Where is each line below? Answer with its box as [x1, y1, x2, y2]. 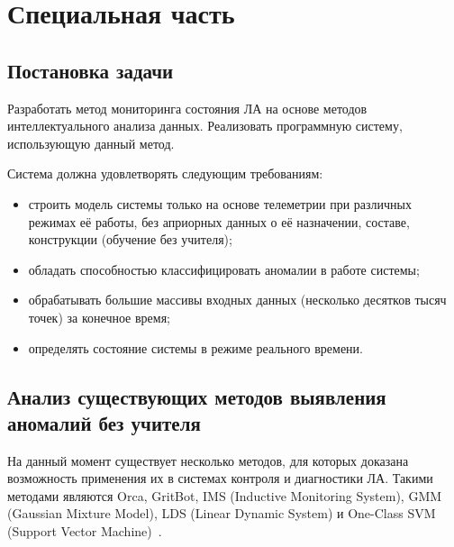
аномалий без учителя [7, 408, 201, 436]
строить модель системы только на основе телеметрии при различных [28, 194, 413, 213]
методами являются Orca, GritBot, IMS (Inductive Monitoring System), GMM [7, 486, 442, 505]
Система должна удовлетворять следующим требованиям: [7, 164, 323, 183]
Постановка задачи [7, 56, 174, 84]
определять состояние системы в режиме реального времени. [28, 338, 363, 357]
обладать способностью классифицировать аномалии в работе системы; [28, 260, 420, 278]
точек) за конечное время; [28, 307, 170, 326]
